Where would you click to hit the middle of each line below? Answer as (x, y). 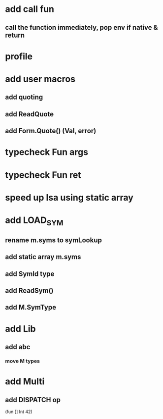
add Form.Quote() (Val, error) (51, 131)
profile (19, 56)
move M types (23, 361)
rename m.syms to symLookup (53, 240)
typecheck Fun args (47, 152)
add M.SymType (31, 307)
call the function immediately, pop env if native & (81, 27)
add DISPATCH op (33, 400)
